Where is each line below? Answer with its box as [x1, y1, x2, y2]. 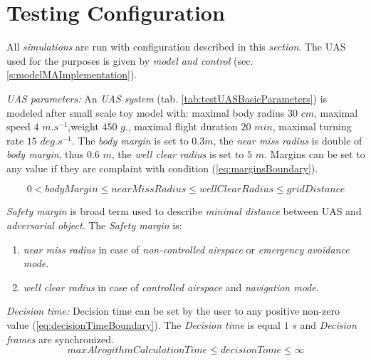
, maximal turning [272, 119, 352, 134]
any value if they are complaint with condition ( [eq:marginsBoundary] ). [6, 160, 318, 175]
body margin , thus [6, 147, 84, 162]
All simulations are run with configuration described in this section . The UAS [6, 39, 346, 54]
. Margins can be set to [263, 147, 365, 162]
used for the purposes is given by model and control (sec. [6, 53, 254, 68]
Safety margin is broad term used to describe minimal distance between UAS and [6, 204, 362, 219]
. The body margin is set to [71, 132, 189, 147]
